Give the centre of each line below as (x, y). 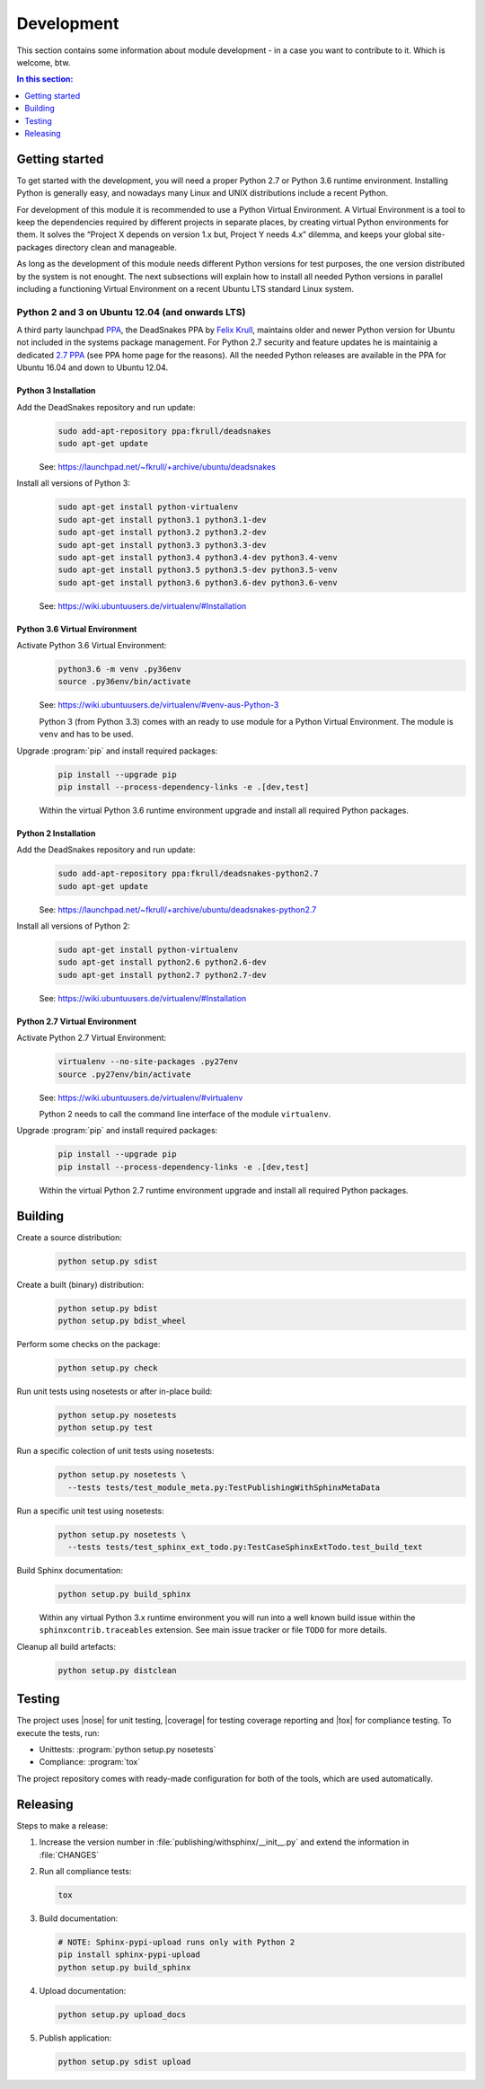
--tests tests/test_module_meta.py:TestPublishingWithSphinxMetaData (224, 1487)
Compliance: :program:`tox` (90, 1762)
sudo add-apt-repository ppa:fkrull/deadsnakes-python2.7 (188, 874)
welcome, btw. (44, 62)
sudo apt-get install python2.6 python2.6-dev (162, 962)
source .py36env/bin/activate (124, 682)
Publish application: (75, 2038)
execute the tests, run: (58, 1732)
